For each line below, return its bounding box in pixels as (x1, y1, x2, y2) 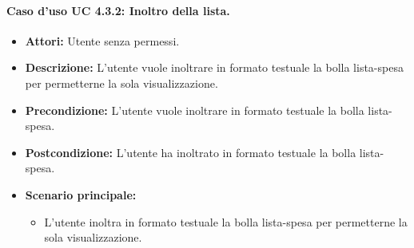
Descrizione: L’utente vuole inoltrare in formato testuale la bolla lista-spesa (25, 59, 404, 76)
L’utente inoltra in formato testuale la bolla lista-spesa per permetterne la (44, 213, 408, 230)
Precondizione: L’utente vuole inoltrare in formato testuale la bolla (25, 101, 364, 118)
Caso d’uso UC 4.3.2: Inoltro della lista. (6, 2, 230, 18)
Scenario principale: (25, 186, 137, 203)
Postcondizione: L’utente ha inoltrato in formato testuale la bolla (25, 144, 356, 160)
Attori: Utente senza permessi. (25, 32, 180, 49)
